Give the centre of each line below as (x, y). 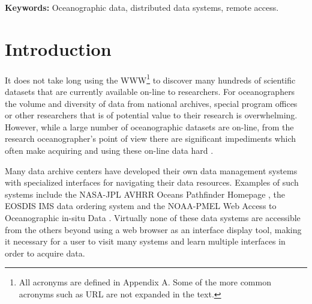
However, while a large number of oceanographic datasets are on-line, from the (149, 126)
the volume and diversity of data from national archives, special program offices (151, 103)
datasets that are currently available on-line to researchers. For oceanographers (150, 91)
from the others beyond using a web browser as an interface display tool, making (153, 229)
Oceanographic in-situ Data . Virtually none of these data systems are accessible (153, 217)
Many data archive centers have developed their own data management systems (151, 170)
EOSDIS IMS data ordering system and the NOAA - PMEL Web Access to (141, 206)
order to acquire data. (45, 253)
